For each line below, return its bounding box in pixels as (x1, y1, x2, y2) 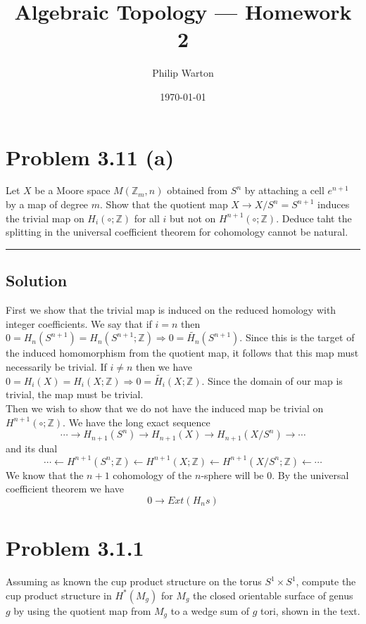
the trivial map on (6, 210, 84, 225)
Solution (6, 269, 68, 291)
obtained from (167, 183, 228, 198)
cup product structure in (6, 587, 112, 602)
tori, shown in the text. (260, 603, 360, 618)
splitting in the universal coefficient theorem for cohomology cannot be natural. (6, 224, 348, 239)
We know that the (6, 467, 84, 482)
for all (134, 210, 160, 225)
